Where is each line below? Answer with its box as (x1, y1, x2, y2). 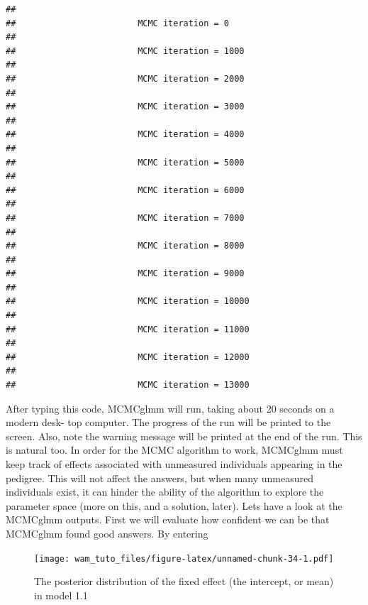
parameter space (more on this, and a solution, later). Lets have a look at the (6, 498, 342, 513)
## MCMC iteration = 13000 (6, 380, 250, 391)
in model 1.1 (34, 587, 88, 602)
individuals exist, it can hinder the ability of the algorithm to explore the (6, 484, 324, 499)
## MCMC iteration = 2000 (6, 73, 245, 84)
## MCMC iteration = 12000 (6, 351, 250, 362)
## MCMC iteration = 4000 (6, 129, 245, 140)
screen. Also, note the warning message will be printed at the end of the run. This (6, 428, 362, 443)
